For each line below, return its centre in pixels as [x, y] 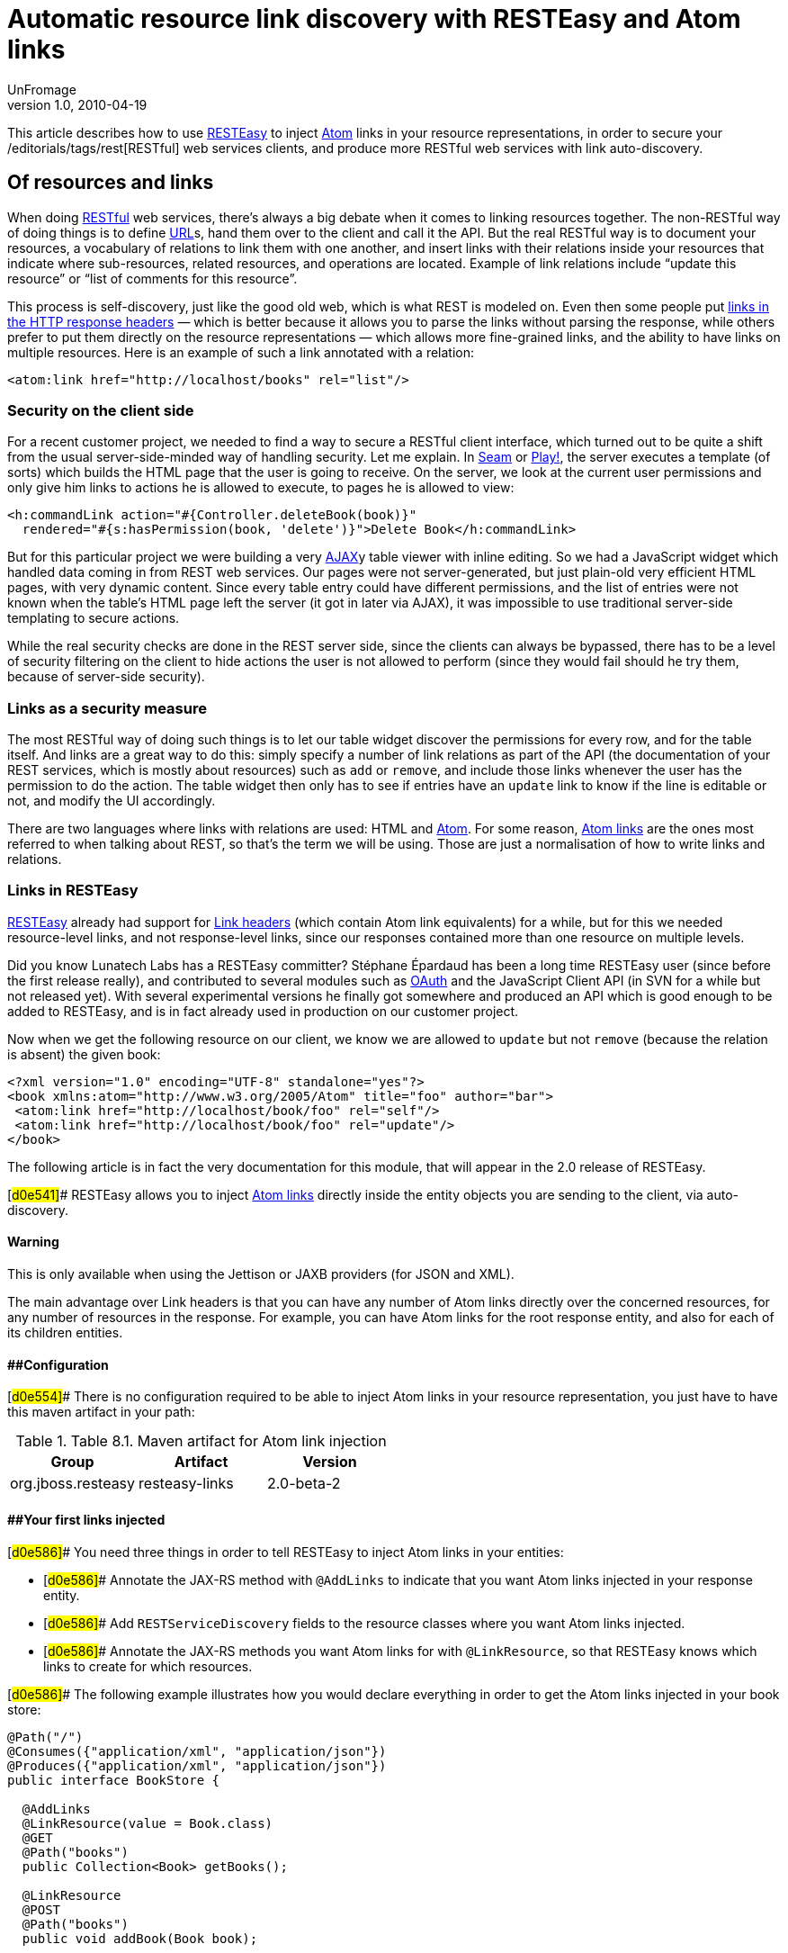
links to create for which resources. [148, 1666]
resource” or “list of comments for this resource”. [152, 278]
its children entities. [65, 1333]
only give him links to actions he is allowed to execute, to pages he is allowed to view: [261, 488]
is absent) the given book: [84, 1054]
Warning [33, 1242]
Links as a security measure [107, 708]
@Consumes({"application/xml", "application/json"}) [197, 1751]
